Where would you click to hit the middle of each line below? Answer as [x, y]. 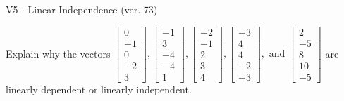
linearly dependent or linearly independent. [99, 89]
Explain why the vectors [58, 53]
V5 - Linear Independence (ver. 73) [82, 9]
